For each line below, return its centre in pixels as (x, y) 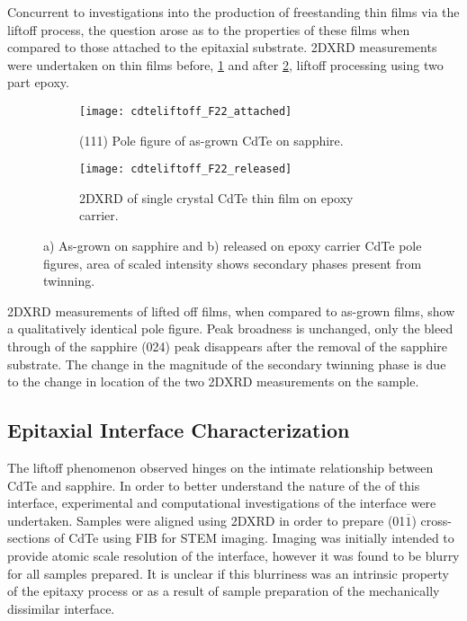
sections (29, 538)
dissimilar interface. (61, 608)
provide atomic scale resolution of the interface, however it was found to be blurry (233, 555)
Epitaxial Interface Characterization (179, 430)
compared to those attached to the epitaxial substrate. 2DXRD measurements (222, 47)
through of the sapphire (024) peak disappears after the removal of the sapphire (228, 346)
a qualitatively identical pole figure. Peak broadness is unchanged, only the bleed (230, 328)
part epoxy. (38, 82)
